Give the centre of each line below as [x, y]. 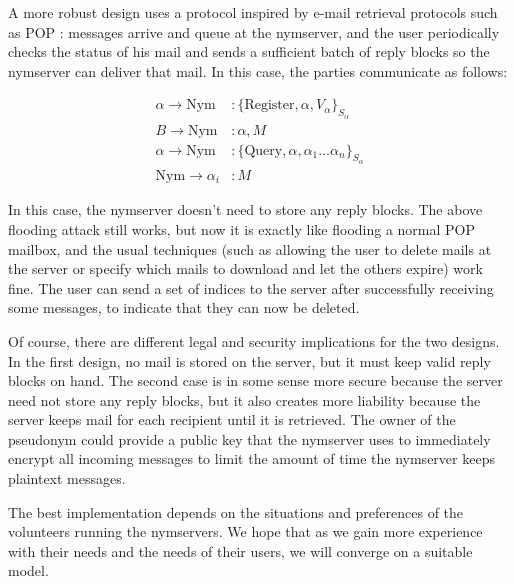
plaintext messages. [67, 478]
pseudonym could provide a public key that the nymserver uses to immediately [249, 438]
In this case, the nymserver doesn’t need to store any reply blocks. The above [245, 209]
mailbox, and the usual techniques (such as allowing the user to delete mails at [250, 248]
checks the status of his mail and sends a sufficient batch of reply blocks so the [249, 51]
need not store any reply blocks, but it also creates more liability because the [244, 399]
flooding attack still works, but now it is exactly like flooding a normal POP [242, 228]
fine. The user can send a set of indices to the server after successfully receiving [251, 287]
